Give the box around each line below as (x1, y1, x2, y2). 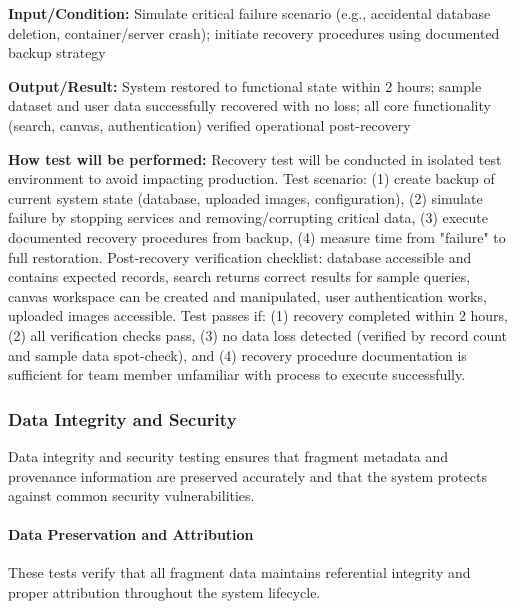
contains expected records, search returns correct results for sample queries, (8, 266, 471, 287)
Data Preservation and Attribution (8, 524, 254, 545)
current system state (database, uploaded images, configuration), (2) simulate (8, 187, 483, 208)
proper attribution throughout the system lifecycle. (8, 582, 321, 603)
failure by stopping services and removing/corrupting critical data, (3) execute (8, 207, 488, 228)
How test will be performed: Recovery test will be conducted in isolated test (8, 148, 502, 169)
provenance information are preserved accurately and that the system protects (8, 465, 487, 486)
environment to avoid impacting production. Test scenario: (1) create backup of (8, 168, 495, 189)
